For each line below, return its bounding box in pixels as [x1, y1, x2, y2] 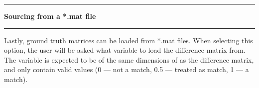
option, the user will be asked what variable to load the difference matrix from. [4, 45, 246, 55]
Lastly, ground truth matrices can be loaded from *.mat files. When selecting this [4, 35, 253, 45]
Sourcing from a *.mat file [4, 11, 96, 21]
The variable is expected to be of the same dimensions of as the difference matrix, [4, 54, 254, 65]
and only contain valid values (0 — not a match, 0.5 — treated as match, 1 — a [4, 64, 249, 75]
